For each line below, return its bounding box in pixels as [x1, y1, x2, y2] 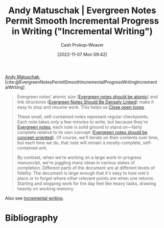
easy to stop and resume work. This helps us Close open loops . [17, 104, 145, 110]
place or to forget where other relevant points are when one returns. [17, 175, 155, 181]
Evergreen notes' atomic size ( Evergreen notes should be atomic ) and [17, 94, 158, 100]
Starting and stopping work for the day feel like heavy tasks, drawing [17, 180, 156, 186]
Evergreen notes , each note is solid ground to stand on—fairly [17, 124, 142, 130]
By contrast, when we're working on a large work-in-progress [17, 154, 142, 160]
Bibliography [5, 212, 58, 224]
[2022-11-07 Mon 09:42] [57, 51, 107, 57]
